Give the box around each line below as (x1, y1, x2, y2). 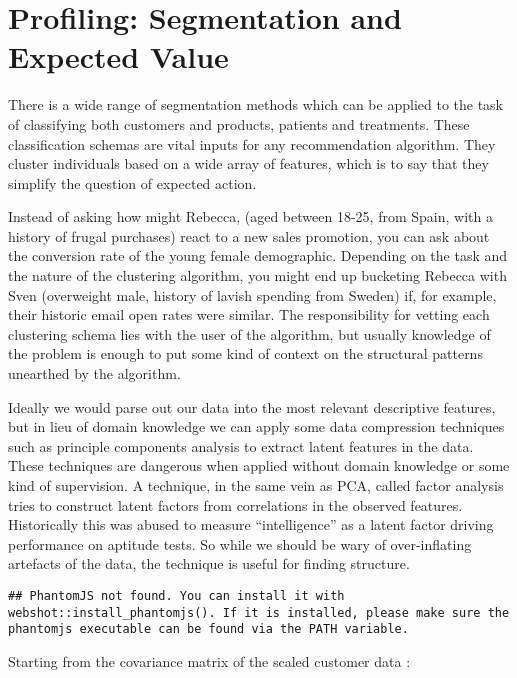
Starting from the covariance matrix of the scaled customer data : (8, 650, 411, 671)
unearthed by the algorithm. (8, 363, 181, 384)
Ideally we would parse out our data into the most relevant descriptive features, (8, 396, 496, 417)
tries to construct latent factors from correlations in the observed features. (8, 494, 463, 515)
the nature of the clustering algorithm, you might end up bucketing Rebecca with (8, 265, 507, 286)
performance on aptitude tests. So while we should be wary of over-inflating (8, 533, 472, 554)
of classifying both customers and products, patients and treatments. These (8, 113, 470, 134)
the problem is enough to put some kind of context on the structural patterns (8, 343, 483, 364)
